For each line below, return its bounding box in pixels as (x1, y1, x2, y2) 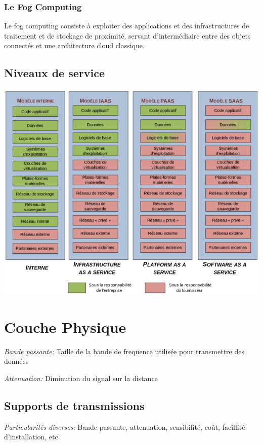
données (4, 356, 29, 366)
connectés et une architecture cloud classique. (4, 40, 145, 51)
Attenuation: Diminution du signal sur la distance (4, 372, 158, 383)
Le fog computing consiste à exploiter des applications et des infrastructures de (4, 20, 249, 31)
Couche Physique (4, 316, 126, 337)
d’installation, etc (4, 431, 58, 442)
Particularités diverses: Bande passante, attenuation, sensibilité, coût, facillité (4, 421, 245, 432)
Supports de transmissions (4, 397, 145, 413)
